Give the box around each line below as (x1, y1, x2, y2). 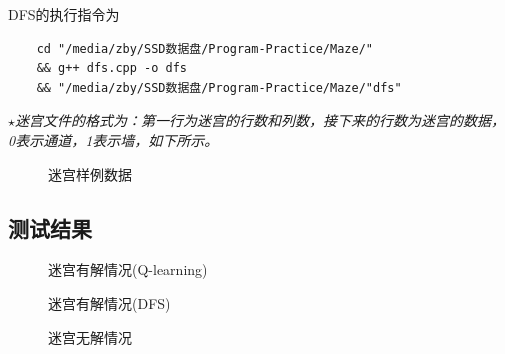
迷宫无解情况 (48, 326, 132, 347)
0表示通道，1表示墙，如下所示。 (8, 129, 219, 150)
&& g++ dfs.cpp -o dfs (36, 61, 187, 76)
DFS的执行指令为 (8, 4, 120, 24)
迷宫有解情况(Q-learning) (48, 259, 208, 280)
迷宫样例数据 (48, 163, 132, 184)
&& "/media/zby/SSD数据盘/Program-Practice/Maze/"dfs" (36, 80, 402, 95)
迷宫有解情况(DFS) (48, 292, 171, 313)
